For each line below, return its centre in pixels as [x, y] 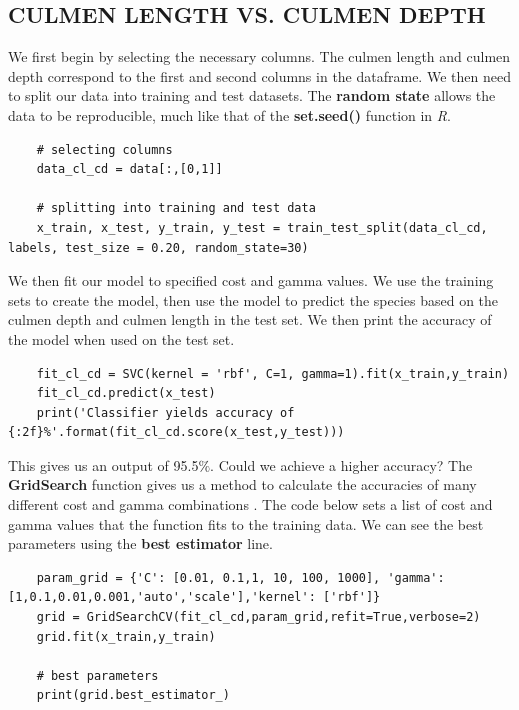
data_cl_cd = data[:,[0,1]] [129, 169]
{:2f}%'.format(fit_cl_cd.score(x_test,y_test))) [176, 432]
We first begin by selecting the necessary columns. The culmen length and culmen [259, 56]
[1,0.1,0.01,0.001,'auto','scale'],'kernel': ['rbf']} [194, 597]
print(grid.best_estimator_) [133, 695]
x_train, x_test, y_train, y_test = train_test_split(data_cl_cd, [262, 227]
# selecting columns [104, 149]
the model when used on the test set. [121, 338]
